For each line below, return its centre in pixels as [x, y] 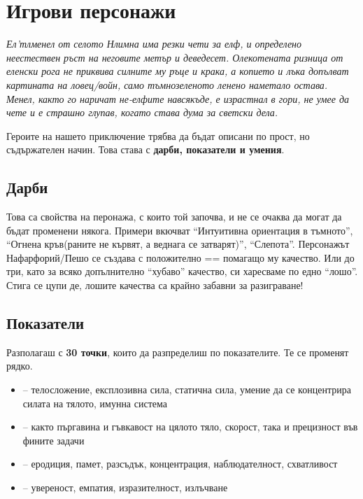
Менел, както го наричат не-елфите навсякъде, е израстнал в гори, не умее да [178, 98]
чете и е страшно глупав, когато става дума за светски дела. [142, 112]
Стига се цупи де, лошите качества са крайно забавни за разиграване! [155, 285]
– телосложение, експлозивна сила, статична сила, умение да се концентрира [187, 389]
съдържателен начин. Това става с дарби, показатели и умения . [145, 149]
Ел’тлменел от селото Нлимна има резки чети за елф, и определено [154, 44]
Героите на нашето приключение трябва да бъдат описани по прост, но [158, 135]
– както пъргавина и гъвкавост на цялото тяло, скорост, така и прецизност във [190, 427]
